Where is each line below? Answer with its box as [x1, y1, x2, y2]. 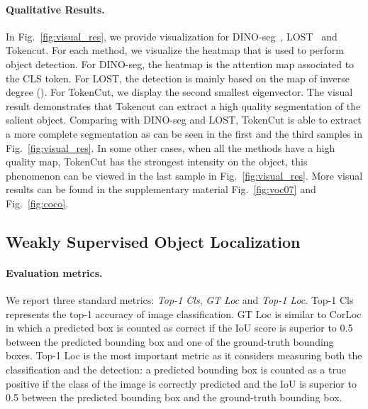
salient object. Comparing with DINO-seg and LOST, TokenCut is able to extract [6, 112, 362, 127]
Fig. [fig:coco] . [6, 195, 69, 210]
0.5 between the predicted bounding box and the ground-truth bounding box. [6, 390, 342, 405]
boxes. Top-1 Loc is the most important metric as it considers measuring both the [6, 348, 362, 363]
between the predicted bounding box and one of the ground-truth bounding [6, 334, 334, 349]
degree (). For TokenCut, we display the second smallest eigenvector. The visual [6, 84, 353, 99]
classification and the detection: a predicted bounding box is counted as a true [6, 362, 346, 377]
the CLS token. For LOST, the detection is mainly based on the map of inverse [6, 70, 350, 85]
